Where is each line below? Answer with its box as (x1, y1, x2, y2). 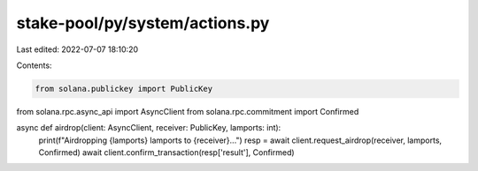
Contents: (16, 60, 52, 71)
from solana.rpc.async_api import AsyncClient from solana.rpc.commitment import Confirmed (16, 106, 359, 116)
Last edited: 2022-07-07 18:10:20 (16, 44, 139, 55)
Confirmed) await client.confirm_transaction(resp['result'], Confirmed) (38, 147, 296, 158)
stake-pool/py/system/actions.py (16, 13, 270, 33)
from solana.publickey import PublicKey (35, 84, 212, 93)
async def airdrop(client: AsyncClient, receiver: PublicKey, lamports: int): (16, 123, 281, 133)
